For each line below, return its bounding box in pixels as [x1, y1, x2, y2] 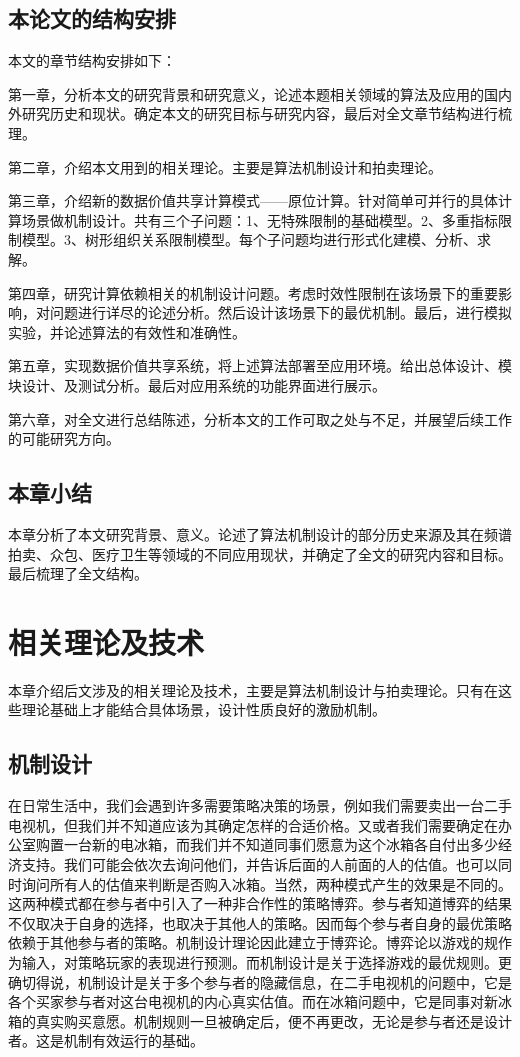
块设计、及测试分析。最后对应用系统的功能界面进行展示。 [8, 374, 386, 395]
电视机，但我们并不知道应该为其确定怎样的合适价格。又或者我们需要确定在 [8, 814, 498, 835]
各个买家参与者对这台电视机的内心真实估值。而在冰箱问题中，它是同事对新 [8, 991, 498, 1012]
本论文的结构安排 [8, 3, 176, 34]
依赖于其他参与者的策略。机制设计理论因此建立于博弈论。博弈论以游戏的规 [8, 932, 498, 953]
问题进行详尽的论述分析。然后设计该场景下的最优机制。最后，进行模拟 [49, 302, 512, 323]
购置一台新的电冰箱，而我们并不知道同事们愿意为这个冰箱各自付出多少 [35, 834, 498, 855]
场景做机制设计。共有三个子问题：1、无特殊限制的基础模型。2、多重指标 [21, 209, 498, 230]
